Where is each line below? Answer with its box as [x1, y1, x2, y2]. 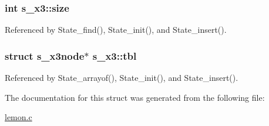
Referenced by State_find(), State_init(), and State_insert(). [5, 23, 227, 36]
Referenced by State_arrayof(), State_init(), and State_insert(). [5, 71, 238, 84]
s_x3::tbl [92, 48, 137, 63]
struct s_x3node [5, 48, 85, 63]
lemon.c [5, 111, 32, 123]
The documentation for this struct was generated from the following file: [5, 91, 265, 103]
